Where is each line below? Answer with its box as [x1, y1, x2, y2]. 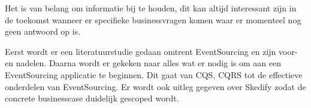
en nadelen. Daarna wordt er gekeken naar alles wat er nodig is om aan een [5, 57, 281, 69]
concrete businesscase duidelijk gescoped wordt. [5, 92, 179, 104]
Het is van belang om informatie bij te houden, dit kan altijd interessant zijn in [5, 2, 297, 14]
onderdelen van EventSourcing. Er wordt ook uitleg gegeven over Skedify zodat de [5, 80, 306, 92]
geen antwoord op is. [5, 25, 81, 38]
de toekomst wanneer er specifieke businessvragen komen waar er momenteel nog [5, 13, 301, 26]
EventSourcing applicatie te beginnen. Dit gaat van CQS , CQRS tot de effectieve [5, 68, 303, 81]
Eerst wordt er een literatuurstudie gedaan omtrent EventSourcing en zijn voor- [5, 45, 298, 57]
